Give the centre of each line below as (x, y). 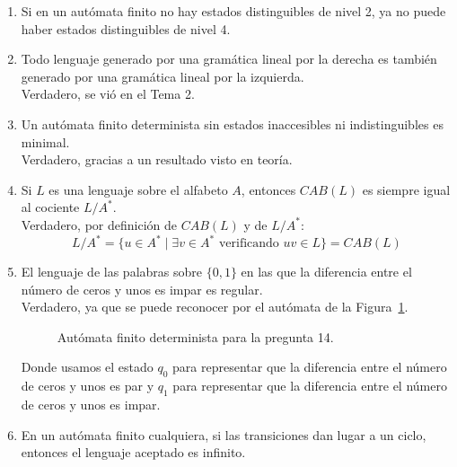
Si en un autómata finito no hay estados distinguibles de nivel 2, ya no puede (233, 11)
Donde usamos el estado (87, 367)
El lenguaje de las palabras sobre (111, 272)
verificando (249, 244)
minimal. (45, 141)
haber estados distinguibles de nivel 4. (126, 28)
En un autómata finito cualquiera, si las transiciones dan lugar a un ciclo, (224, 434)
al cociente (50, 207)
